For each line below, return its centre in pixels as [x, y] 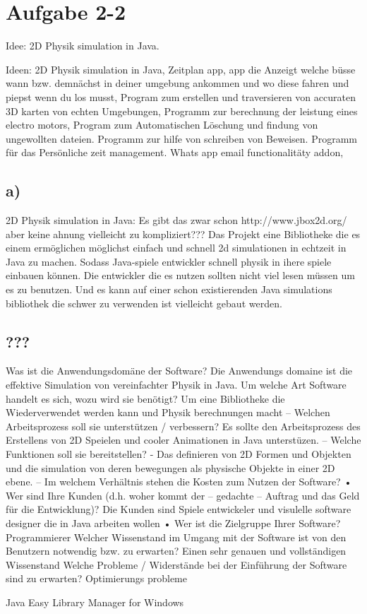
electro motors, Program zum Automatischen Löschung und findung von [162, 125]
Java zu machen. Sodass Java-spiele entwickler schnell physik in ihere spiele [169, 261]
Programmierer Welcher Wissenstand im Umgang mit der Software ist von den [176, 537]
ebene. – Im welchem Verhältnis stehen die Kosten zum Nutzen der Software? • [179, 482]
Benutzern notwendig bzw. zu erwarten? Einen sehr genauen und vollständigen [176, 551]
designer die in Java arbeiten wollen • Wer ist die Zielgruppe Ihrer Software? [173, 523]
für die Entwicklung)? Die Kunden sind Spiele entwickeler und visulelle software [179, 509]
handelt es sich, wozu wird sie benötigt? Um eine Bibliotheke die [145, 398]
